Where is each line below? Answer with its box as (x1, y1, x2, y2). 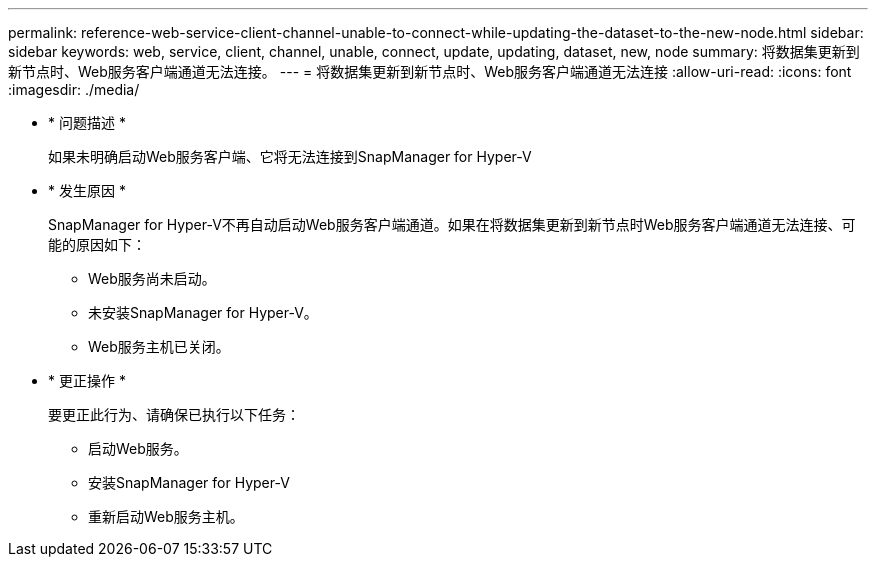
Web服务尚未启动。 (88, 270, 216, 287)
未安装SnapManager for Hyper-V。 (88, 304, 318, 321)
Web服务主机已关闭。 (88, 338, 230, 355)
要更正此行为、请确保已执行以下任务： (48, 406, 300, 423)
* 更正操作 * (48, 372, 126, 389)
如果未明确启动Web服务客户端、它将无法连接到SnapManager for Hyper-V (48, 148, 532, 165)
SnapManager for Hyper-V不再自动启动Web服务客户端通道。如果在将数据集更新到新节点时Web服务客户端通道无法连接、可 (48, 216, 856, 233)
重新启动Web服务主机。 (88, 508, 244, 525)
